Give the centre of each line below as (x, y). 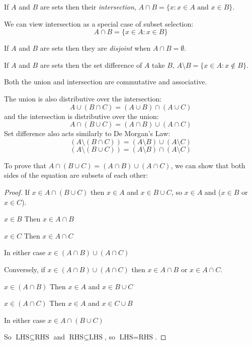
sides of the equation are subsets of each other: (76, 175)
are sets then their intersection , (88, 7)
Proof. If (17, 192)
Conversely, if (25, 269)
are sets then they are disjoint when (95, 48)
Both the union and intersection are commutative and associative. (106, 82)
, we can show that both (208, 165)
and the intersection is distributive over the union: (81, 116)
